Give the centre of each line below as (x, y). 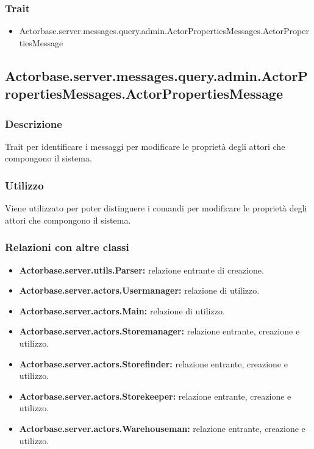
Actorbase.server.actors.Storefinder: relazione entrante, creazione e (153, 363)
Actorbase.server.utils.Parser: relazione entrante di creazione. (141, 270)
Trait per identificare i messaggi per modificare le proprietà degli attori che (145, 146)
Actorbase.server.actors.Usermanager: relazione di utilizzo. (139, 290)
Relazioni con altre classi (67, 247)
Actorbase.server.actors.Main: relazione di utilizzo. (122, 310)
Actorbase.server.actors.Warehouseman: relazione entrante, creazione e (162, 428)
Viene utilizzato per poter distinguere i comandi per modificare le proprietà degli (156, 208)
